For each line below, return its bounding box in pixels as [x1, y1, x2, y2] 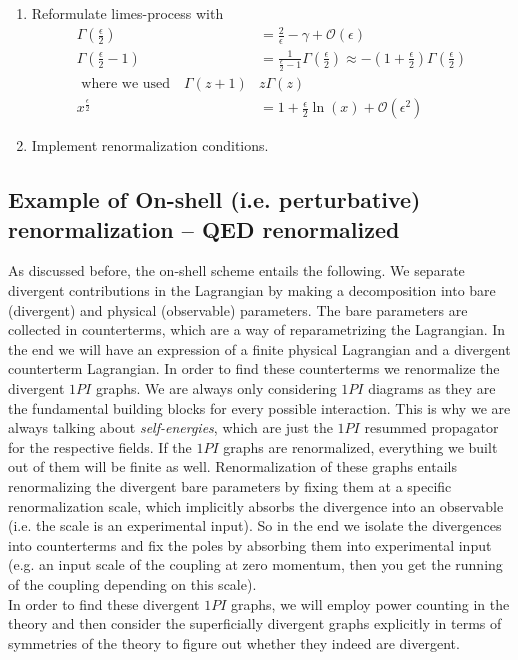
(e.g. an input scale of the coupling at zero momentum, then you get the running [8, 554, 503, 575]
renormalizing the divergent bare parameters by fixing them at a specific [8, 476, 452, 497]
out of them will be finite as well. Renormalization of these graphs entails [8, 456, 457, 477]
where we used [81, 77, 171, 92]
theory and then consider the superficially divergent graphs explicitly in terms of [8, 613, 502, 634]
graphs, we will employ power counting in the [231, 593, 510, 614]
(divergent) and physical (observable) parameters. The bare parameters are [8, 299, 468, 320]
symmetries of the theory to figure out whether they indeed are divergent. [8, 632, 460, 653]
